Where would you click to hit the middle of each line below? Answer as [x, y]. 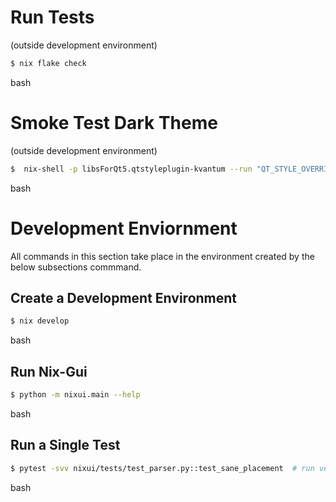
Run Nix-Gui [49, 371]
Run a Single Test [65, 445]
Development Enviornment [124, 228]
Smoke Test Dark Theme [114, 123]
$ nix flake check [48, 63]
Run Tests [52, 17]
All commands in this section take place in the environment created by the [162, 256]
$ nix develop [40, 321]
